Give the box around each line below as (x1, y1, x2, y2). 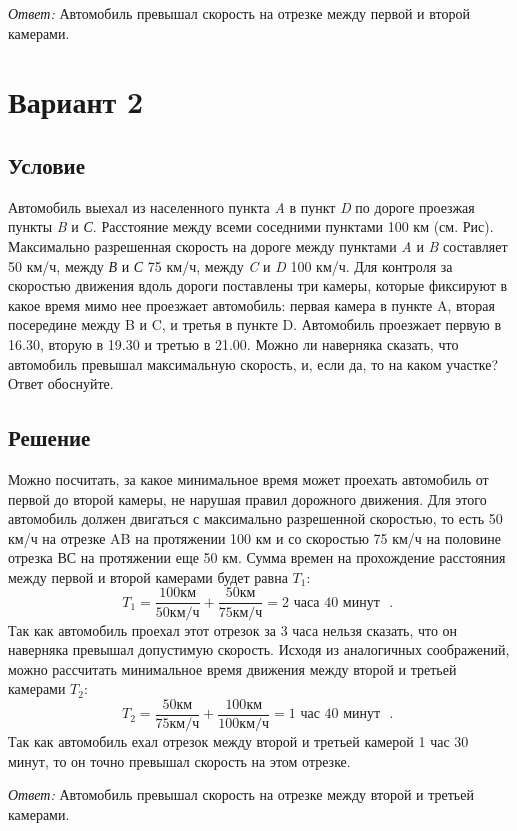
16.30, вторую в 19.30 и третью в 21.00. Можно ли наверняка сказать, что (8, 333, 459, 354)
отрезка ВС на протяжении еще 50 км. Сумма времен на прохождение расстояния (8, 547, 506, 568)
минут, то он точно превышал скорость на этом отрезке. (8, 750, 351, 771)
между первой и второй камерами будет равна (8, 566, 288, 587)
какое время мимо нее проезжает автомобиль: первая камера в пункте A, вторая (8, 294, 495, 315)
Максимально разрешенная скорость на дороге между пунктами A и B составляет (8, 235, 508, 256)
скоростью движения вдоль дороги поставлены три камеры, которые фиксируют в (8, 275, 508, 296)
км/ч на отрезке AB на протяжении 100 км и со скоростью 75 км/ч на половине (8, 527, 502, 548)
